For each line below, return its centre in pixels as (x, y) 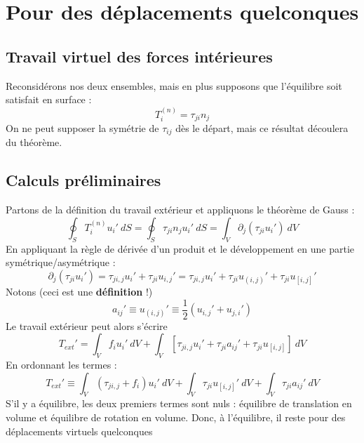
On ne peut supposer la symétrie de (82, 128)
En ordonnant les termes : (61, 365)
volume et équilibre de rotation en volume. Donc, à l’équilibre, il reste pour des (176, 417)
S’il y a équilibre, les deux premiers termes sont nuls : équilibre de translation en (179, 403)
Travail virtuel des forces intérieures (139, 56)
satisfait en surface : (49, 99)
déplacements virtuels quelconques (79, 431)
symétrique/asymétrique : (61, 262)
